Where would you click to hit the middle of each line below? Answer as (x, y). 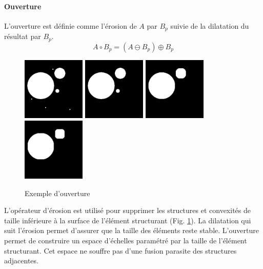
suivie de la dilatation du (210, 25)
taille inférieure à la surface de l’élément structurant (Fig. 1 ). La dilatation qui (128, 220)
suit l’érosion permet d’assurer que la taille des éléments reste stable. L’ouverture (131, 230)
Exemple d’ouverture (57, 193)
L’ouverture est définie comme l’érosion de (70, 25)
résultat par (23, 36)
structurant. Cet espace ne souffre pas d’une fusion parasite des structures (120, 250)
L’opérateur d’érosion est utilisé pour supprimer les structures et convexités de (127, 210)
